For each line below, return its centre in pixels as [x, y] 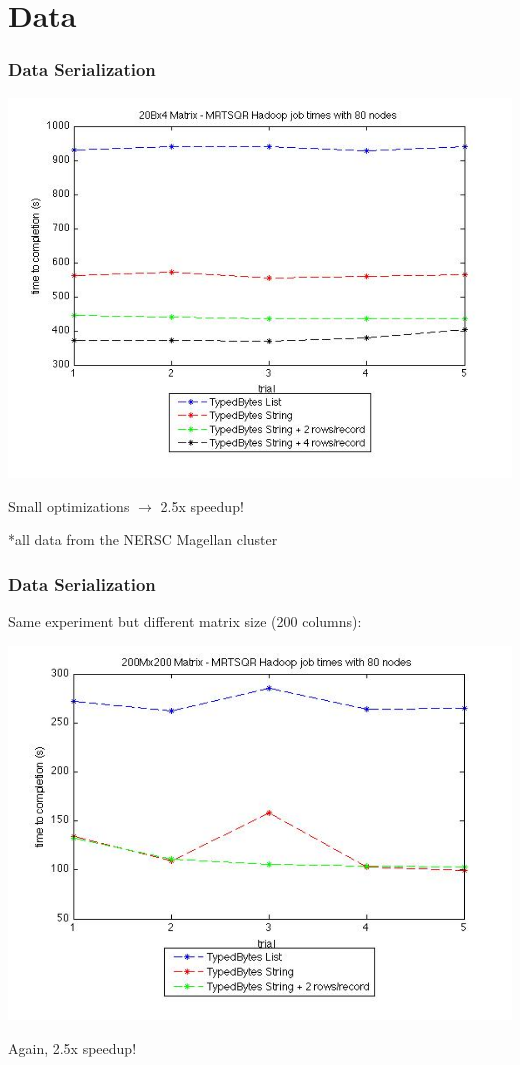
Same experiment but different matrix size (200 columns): [185, 621]
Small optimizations [69, 505]
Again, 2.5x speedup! [72, 1047]
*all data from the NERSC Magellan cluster [143, 539]
